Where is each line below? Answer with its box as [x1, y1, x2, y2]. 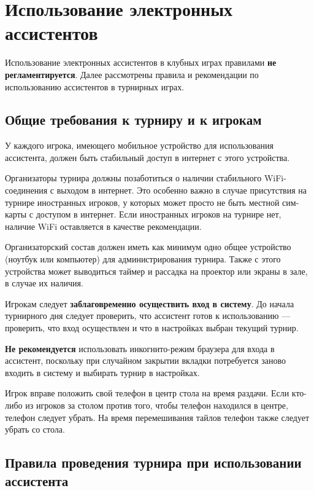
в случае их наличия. [5, 277, 83, 289]
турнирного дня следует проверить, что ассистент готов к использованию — [5, 309, 291, 322]
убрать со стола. [5, 423, 65, 436]
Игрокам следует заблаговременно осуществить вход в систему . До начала [5, 297, 294, 310]
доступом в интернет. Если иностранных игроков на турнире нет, [36, 208, 281, 221]
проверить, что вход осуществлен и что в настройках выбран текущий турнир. [5, 321, 299, 334]
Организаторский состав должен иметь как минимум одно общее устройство [5, 240, 291, 253]
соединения [5, 184, 48, 197]
